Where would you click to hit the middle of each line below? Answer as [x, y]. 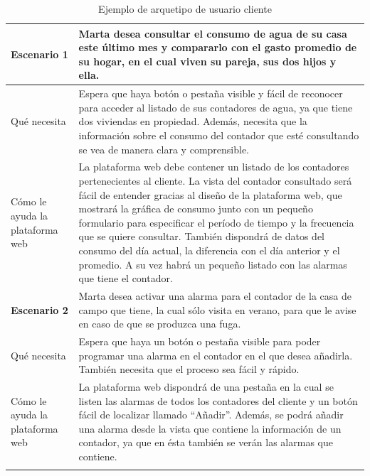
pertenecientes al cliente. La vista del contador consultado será [215, 181]
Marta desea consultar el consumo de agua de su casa [213, 33]
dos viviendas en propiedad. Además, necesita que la [193, 121]
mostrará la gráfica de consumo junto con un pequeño [196, 209]
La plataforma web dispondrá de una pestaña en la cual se [206, 387]
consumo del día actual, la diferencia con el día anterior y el [209, 250]
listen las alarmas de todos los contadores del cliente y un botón [218, 400]
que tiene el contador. [126, 278]
